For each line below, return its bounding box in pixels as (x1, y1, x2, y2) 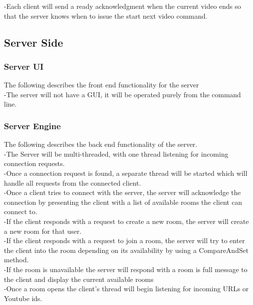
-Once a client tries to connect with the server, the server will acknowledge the (4, 187, 241, 197)
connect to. (4, 206, 37, 217)
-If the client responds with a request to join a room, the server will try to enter (4, 235, 245, 246)
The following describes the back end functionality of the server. (4, 139, 197, 149)
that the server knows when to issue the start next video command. (4, 10, 208, 21)
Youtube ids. (4, 293, 42, 303)
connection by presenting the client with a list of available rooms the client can (4, 196, 242, 207)
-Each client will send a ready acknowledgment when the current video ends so (4, 1, 241, 11)
